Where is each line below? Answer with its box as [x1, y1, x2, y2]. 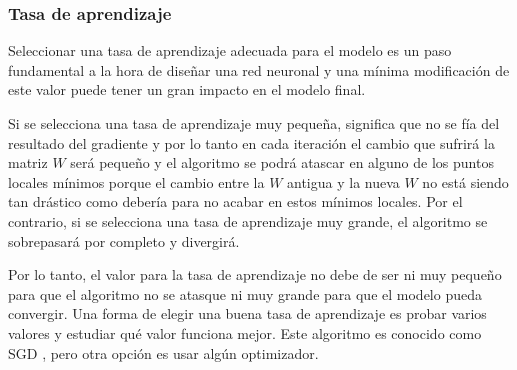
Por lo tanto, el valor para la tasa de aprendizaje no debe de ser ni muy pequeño [8, 264, 502, 285]
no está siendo [422, 171, 509, 192]
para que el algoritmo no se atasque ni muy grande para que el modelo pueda [8, 283, 482, 304]
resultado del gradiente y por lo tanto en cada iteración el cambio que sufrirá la [8, 132, 495, 153]
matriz [8, 152, 48, 173]
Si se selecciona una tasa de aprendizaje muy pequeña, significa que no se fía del [8, 113, 500, 133]
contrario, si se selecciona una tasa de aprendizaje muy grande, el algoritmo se [8, 210, 488, 231]
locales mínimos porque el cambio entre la [8, 171, 265, 192]
